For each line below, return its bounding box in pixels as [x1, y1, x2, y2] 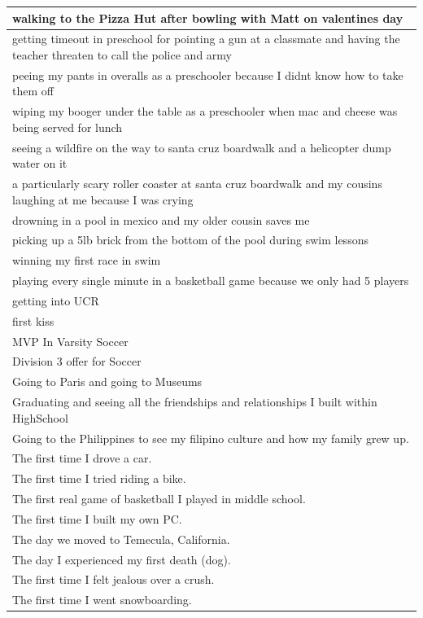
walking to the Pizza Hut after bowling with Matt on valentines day [12, 9, 403, 26]
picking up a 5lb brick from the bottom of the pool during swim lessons [12, 231, 368, 248]
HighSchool [12, 409, 68, 426]
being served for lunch [12, 118, 123, 135]
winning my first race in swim [12, 252, 161, 269]
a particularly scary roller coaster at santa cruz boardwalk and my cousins [12, 175, 382, 192]
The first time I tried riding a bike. [12, 470, 186, 487]
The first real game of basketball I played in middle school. [12, 490, 306, 507]
